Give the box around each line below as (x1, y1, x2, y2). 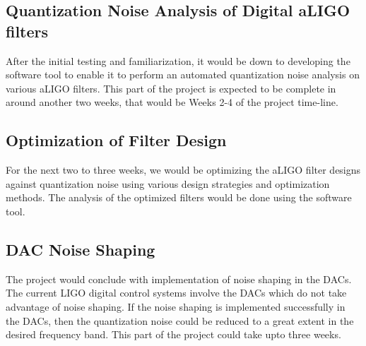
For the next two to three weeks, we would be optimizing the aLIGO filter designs (6, 162, 361, 177)
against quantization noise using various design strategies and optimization (6, 176, 330, 191)
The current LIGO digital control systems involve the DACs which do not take (6, 285, 347, 300)
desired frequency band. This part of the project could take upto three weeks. (6, 327, 341, 342)
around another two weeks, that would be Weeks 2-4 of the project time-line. (6, 95, 338, 109)
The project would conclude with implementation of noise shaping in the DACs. (6, 271, 352, 286)
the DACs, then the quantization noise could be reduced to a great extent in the (6, 313, 354, 328)
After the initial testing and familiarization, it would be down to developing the (6, 53, 350, 68)
